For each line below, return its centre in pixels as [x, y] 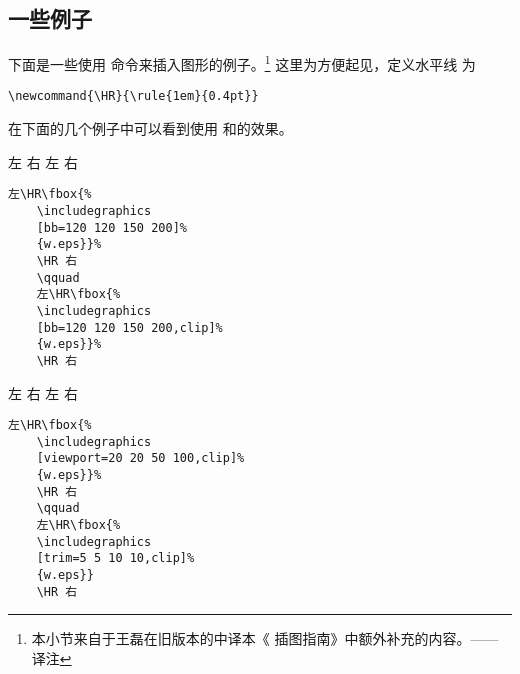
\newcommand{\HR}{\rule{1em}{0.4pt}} [133, 96]
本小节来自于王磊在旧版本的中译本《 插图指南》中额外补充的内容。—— [265, 638]
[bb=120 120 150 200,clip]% [129, 327]
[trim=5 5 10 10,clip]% [115, 558]
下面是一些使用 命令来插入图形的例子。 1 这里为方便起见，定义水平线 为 [242, 62]
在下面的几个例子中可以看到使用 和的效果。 [150, 128]
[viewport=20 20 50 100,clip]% [140, 458]
